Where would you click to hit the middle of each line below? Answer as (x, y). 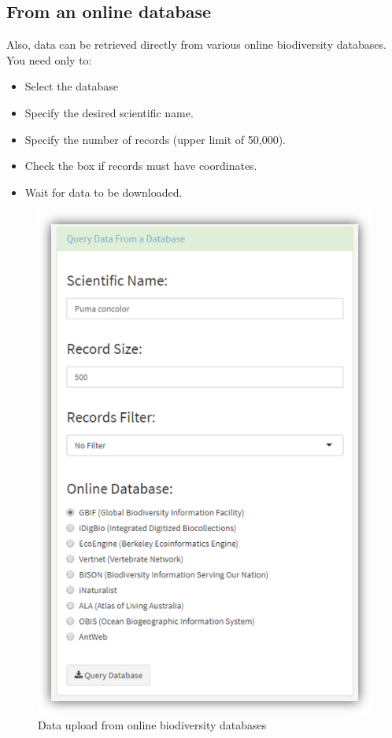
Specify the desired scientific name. (109, 112)
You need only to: (49, 59)
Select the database (72, 86)
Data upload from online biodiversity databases (152, 725)
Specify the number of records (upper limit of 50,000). (155, 139)
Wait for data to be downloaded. (104, 192)
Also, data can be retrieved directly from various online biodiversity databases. (196, 44)
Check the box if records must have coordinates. (141, 166)
